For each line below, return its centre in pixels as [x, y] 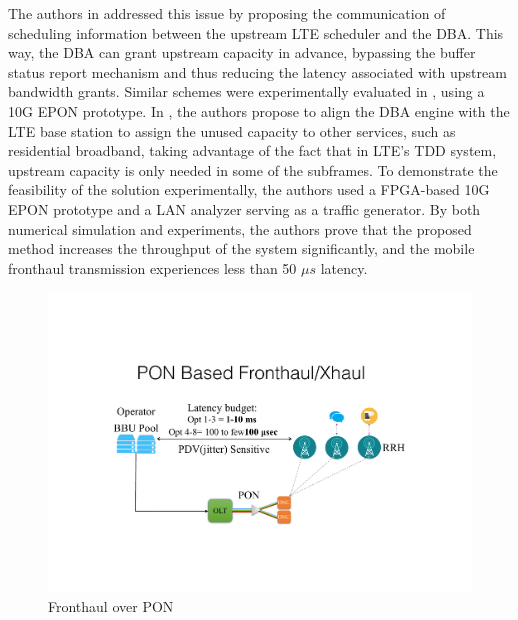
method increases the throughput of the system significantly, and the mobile [241, 248]
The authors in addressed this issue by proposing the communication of [227, 13]
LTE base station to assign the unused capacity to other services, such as [232, 130]
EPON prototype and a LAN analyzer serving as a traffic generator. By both [244, 208]
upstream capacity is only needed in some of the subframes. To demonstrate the [253, 169]
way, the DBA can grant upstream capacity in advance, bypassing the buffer [242, 52]
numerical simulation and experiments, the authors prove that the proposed [240, 228]
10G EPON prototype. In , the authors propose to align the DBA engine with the [259, 110]
